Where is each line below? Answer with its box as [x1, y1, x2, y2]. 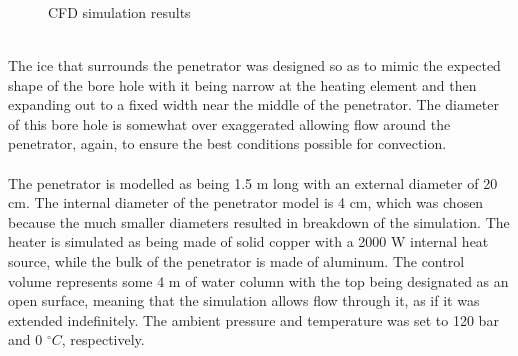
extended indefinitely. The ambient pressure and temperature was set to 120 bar [8, 309, 499, 330]
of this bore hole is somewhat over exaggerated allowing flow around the [8, 113, 451, 134]
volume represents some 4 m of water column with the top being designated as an [8, 270, 509, 291]
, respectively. [61, 329, 145, 350]
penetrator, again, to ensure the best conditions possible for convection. [8, 133, 447, 154]
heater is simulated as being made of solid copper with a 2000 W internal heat [8, 231, 489, 252]
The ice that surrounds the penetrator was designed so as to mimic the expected [8, 54, 501, 75]
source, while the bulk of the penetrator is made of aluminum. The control [8, 250, 465, 271]
